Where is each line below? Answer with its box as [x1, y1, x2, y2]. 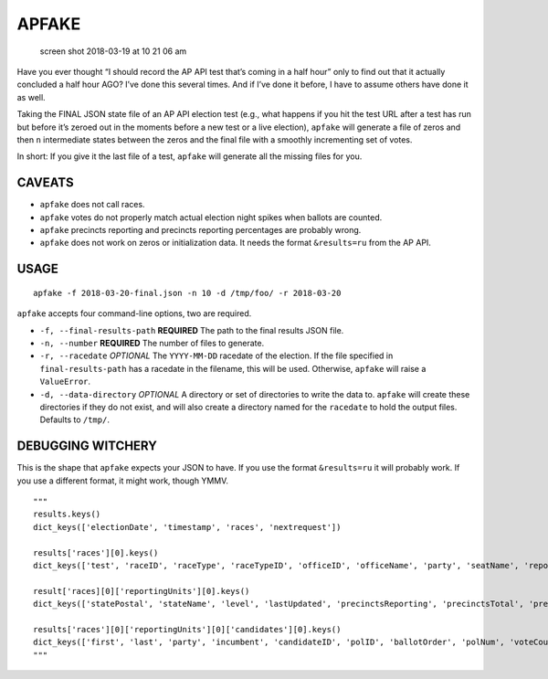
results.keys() [33, 509, 101, 520]
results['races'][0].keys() [33, 547, 159, 557]
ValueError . [39, 376, 91, 387]
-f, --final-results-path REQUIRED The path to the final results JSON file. [39, 324, 344, 335]
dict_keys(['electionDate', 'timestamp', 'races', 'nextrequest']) [33, 522, 342, 532]
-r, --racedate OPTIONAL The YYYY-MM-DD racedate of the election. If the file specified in [39, 350, 394, 361]
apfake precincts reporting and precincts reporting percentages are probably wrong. [39, 224, 362, 235]
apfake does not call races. [39, 199, 145, 210]
